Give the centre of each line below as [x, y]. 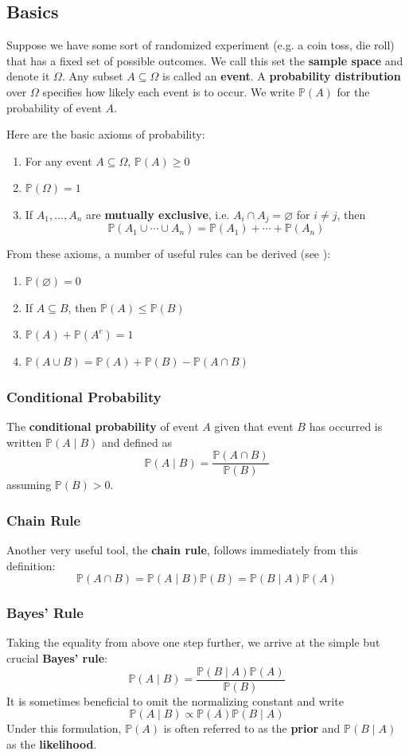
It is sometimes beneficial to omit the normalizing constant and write [175, 700]
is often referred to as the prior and [252, 728]
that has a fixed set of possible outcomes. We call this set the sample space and [205, 60]
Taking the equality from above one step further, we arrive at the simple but [193, 642]
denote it [28, 76]
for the [353, 91]
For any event [58, 160]
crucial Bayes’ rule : [57, 658]
